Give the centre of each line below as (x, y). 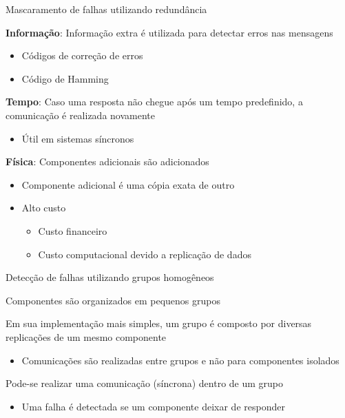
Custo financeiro (73, 230)
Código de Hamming (65, 78)
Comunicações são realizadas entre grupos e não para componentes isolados (180, 360)
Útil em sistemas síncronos (78, 138)
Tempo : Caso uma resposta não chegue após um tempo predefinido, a (154, 102)
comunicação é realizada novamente (80, 115)
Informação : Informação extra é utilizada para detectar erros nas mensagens (169, 32)
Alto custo (44, 208)
